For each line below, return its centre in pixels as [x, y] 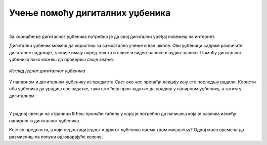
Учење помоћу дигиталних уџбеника [90, 13]
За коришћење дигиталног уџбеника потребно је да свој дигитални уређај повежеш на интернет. [112, 36]
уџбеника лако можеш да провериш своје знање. [62, 60]
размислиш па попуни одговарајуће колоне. [56, 137]
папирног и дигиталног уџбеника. [45, 120]
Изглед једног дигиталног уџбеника [47, 71]
